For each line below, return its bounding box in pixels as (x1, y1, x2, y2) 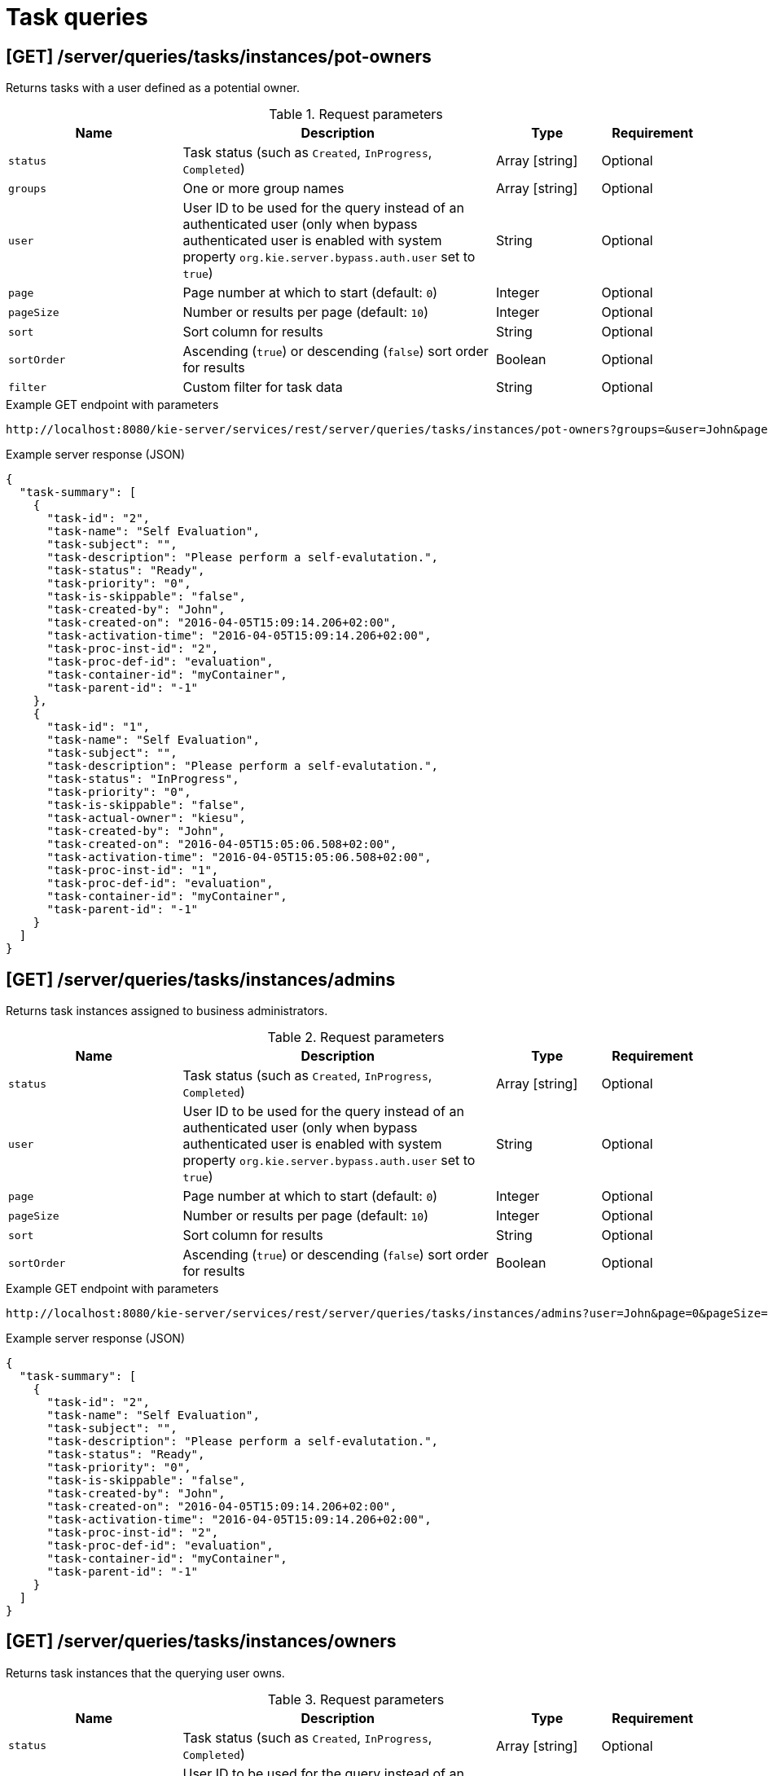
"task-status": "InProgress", (46, 772, 239, 786)
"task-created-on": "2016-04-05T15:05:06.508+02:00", (46, 837, 397, 851)
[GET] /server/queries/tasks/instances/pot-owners (6, 46, 432, 67)
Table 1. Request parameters (269, 106, 443, 123)
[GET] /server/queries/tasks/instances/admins (6, 969, 396, 990)
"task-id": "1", (46, 720, 151, 734)
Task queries (6, 3, 148, 31)
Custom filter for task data (182, 379, 343, 396)
